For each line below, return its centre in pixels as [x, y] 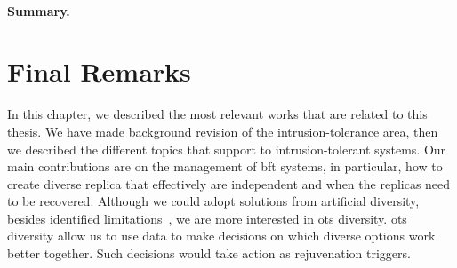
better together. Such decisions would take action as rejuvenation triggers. [209, 253]
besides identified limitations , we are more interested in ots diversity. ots [207, 218]
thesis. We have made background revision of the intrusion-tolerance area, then [223, 131]
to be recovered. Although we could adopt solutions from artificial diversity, [213, 201]
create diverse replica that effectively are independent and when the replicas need [229, 183]
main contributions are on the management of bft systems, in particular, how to [225, 166]
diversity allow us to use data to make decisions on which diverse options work [221, 236]
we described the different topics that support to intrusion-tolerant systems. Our [227, 149]
